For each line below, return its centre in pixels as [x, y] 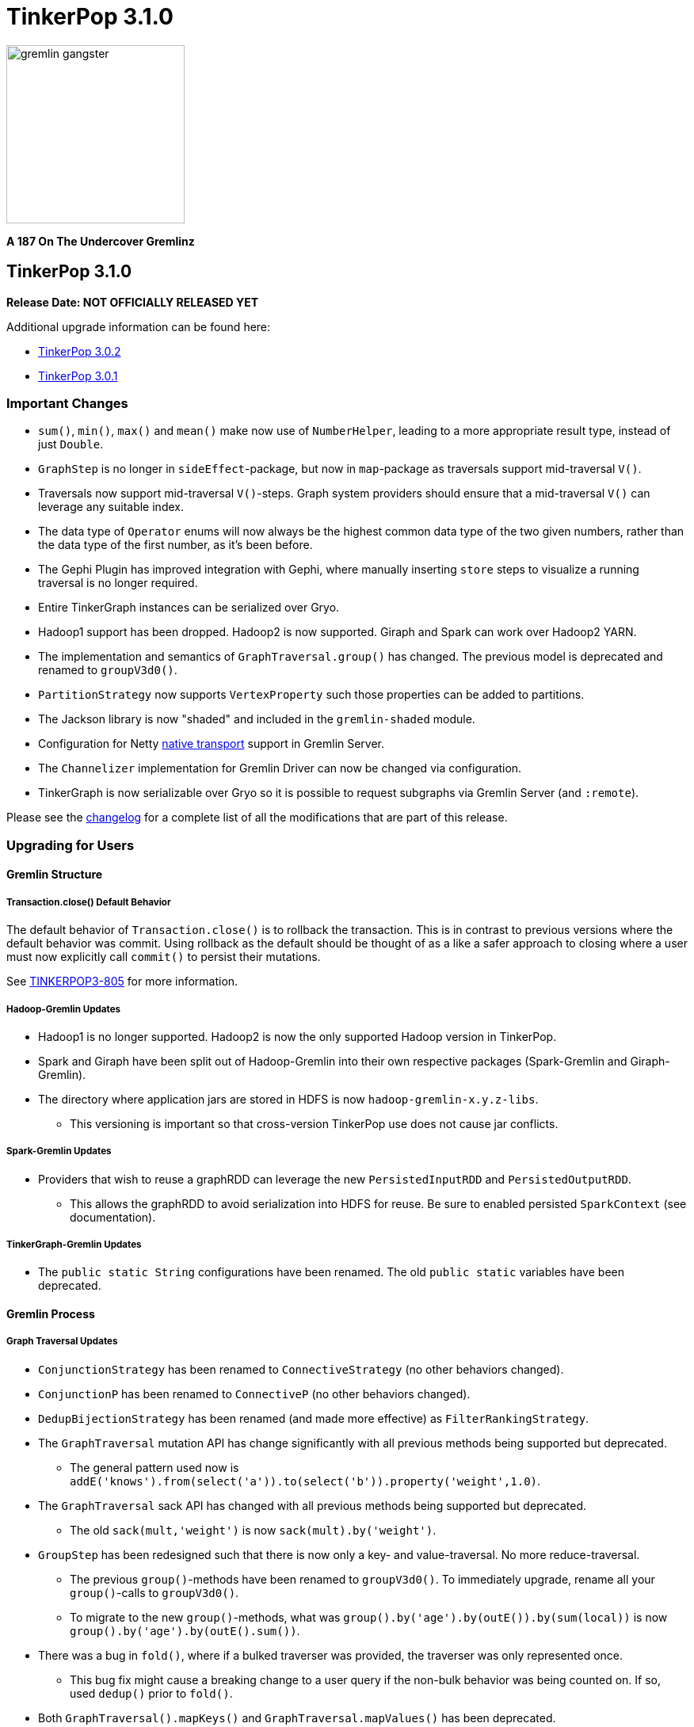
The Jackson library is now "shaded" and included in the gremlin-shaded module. [257, 719]
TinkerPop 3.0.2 [80, 351]
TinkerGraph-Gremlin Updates [74, 1245]
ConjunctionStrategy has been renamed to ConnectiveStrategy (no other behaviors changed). [301, 1369]
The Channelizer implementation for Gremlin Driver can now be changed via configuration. [280, 768]
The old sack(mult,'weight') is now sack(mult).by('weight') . [253, 1530]
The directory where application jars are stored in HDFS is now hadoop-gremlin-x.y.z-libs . [288, 1099]
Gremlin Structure [55, 875]
